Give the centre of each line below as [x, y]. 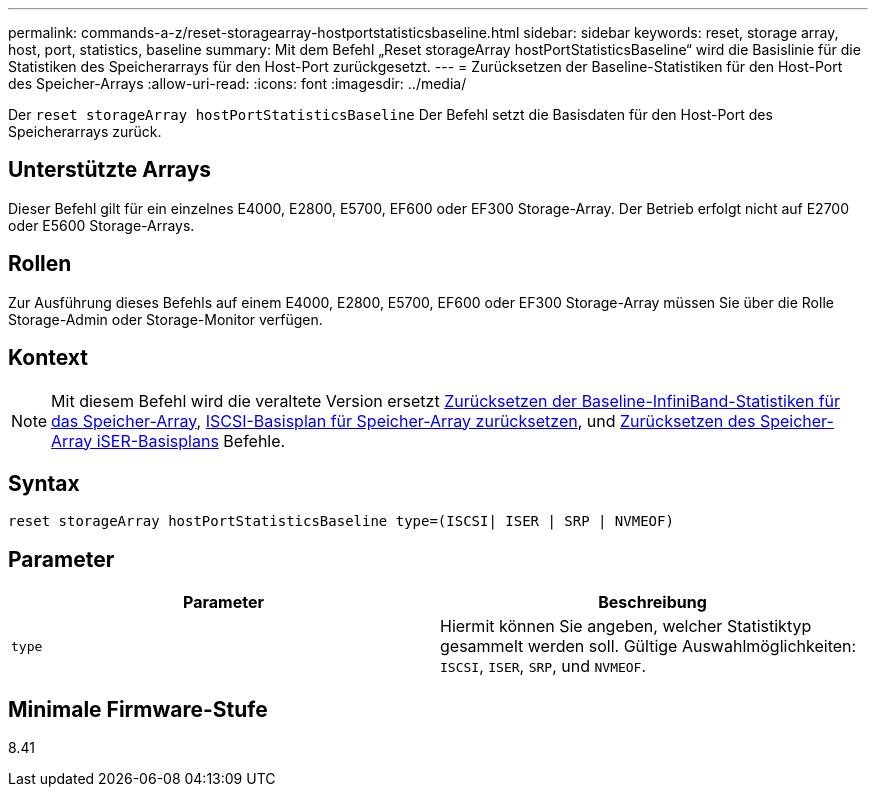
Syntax [44, 483]
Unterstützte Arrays [110, 170]
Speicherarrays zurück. [85, 131]
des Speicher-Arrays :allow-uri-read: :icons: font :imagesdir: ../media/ [237, 83]
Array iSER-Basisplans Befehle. [168, 440]
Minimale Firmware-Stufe [138, 709]
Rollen [40, 264]
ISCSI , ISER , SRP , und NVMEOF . [543, 666]
